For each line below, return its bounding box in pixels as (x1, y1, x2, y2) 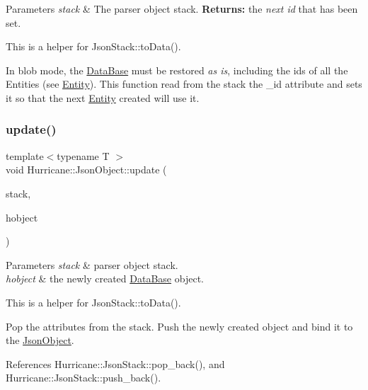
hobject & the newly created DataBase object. (6, 271, 204, 286)
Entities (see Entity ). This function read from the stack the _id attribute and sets (6, 76, 362, 91)
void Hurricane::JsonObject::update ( (6, 162, 167, 177)
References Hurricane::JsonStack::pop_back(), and (6, 356, 225, 371)
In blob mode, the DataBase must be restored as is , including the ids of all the (6, 62, 348, 77)
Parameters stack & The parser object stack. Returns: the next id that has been (6, 1, 358, 16)
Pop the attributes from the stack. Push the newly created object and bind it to (6, 319, 353, 333)
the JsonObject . (6, 333, 74, 348)
